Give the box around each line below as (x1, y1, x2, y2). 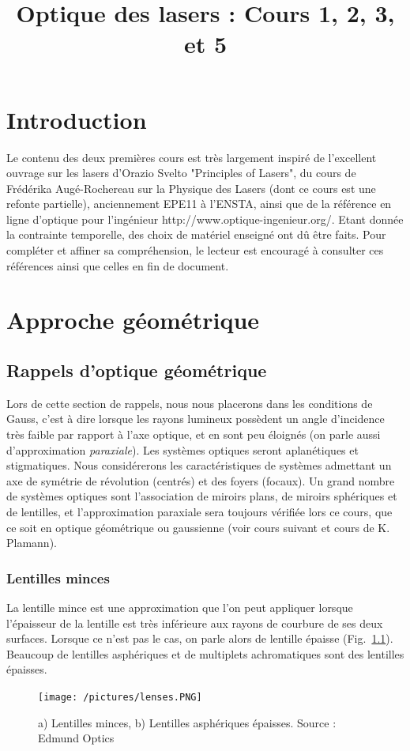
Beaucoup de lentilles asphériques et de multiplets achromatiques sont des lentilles (6, 645, 404, 662)
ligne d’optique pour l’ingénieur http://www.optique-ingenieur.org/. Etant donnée (6, 210, 404, 227)
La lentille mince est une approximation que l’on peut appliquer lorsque (6, 598, 353, 615)
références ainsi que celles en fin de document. (6, 257, 229, 274)
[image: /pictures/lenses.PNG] (38, 691, 202, 703)
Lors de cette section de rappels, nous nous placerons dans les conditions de (6, 394, 373, 411)
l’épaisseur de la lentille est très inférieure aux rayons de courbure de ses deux (6, 614, 383, 631)
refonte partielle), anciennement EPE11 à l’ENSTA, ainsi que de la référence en (6, 195, 392, 212)
